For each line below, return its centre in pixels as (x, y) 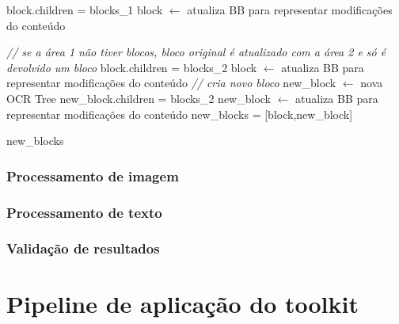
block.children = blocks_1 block (85, 10)
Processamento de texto (84, 212)
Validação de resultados (83, 248)
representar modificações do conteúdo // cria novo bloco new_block (171, 83)
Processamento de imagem (93, 175)
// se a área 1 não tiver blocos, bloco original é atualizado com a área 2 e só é (196, 52)
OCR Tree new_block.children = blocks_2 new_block (139, 98)
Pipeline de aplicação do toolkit (182, 304)
